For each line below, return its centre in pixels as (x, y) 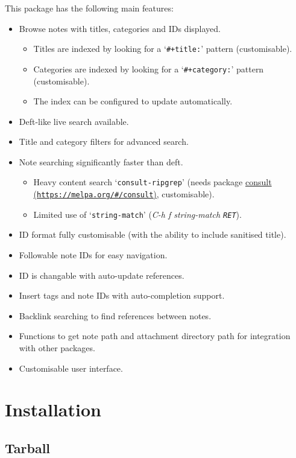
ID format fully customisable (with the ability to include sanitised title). (153, 234)
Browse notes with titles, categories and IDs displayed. (120, 28)
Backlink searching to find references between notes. (115, 315)
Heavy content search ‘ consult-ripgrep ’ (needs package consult (153, 182)
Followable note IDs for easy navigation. (93, 255)
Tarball (28, 447)
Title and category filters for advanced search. (104, 142)
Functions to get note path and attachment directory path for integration (155, 336)
